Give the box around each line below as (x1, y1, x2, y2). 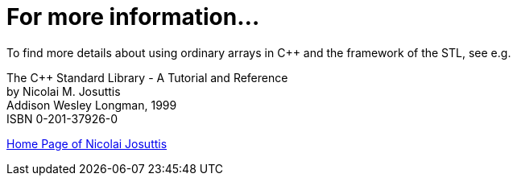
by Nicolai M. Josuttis (6, 84, 121, 98)
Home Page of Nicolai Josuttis (6, 136, 168, 151)
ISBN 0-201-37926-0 (6, 111, 118, 126)
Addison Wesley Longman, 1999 (6, 97, 177, 112)
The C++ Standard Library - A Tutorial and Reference (6, 70, 288, 85)
